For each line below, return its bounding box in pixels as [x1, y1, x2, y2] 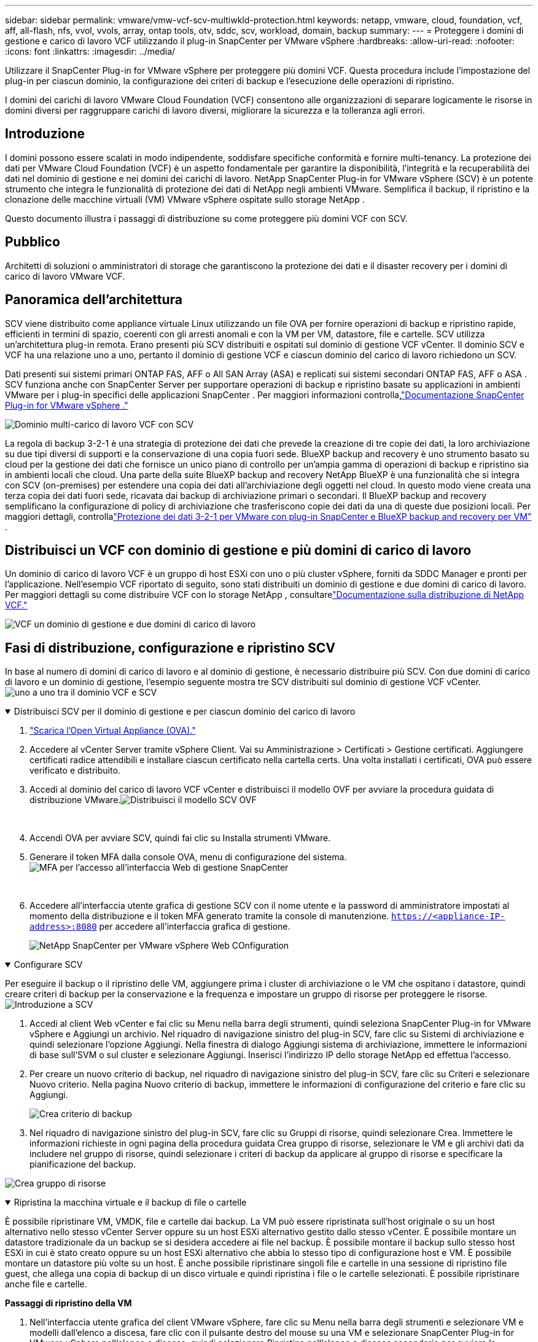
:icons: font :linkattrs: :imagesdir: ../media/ [5, 46, 176, 57]
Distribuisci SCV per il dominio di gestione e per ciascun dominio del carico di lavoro [14, 706, 356, 717]
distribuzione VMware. [29, 795, 121, 806]
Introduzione [5, 126, 85, 142]
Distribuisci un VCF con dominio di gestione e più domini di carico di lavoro [5, 542, 472, 558]
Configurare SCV [14, 959, 83, 970]
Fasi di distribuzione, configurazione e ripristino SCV [5, 640, 335, 656]
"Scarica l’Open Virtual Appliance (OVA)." [29, 725, 196, 736]
